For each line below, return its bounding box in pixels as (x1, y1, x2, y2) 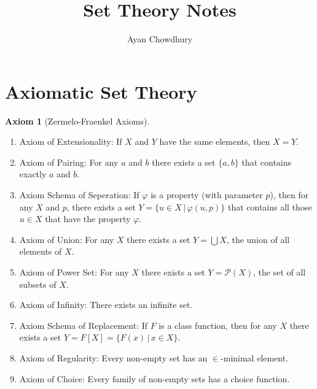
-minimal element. (221, 351, 289, 364)
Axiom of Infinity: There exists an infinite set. (19, 298, 193, 311)
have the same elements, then (159, 135, 270, 148)
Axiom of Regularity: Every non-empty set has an (19, 351, 208, 364)
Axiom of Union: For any (19, 233, 114, 245)
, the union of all (226, 233, 290, 245)
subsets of (19, 277, 57, 290)
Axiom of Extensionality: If (19, 135, 122, 148)
